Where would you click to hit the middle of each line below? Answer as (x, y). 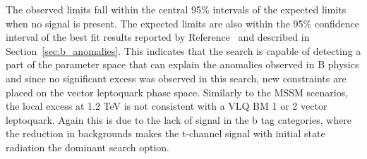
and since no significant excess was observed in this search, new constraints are (176, 78)
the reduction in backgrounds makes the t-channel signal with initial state (166, 133)
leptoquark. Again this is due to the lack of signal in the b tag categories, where (179, 119)
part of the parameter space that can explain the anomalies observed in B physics (182, 64)
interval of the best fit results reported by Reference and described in (158, 37)
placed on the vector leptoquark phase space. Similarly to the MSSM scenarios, (177, 92)
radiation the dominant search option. (88, 147)
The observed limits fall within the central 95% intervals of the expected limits (176, 9)
